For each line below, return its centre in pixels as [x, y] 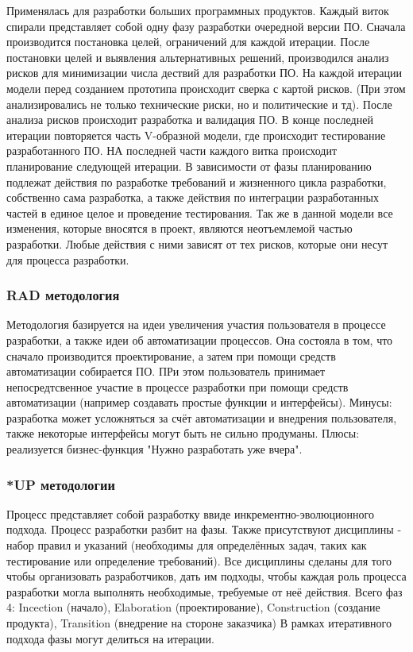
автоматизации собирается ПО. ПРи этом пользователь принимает [166, 371]
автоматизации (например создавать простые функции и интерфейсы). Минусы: [199, 402]
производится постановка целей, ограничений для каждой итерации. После [188, 42]
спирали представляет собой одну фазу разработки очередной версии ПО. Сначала [206, 26]
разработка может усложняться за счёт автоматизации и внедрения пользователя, [202, 417]
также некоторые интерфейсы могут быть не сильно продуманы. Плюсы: [183, 433]
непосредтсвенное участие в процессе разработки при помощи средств [178, 386]
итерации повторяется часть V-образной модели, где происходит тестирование [196, 135]
